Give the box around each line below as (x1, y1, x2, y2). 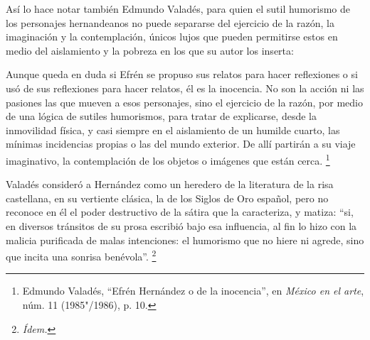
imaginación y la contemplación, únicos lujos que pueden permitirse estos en (6, 29, 338, 44)
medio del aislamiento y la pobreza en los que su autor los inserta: (6, 43, 294, 57)
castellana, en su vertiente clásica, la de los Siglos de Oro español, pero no (6, 190, 329, 205)
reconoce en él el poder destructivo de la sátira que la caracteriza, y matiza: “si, (6, 204, 354, 219)
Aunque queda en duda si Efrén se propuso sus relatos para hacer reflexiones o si (6, 67, 358, 82)
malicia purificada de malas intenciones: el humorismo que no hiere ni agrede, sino (6, 232, 364, 247)
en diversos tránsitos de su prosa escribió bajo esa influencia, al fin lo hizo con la (6, 218, 357, 233)
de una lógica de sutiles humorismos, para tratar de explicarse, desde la (6, 109, 317, 124)
